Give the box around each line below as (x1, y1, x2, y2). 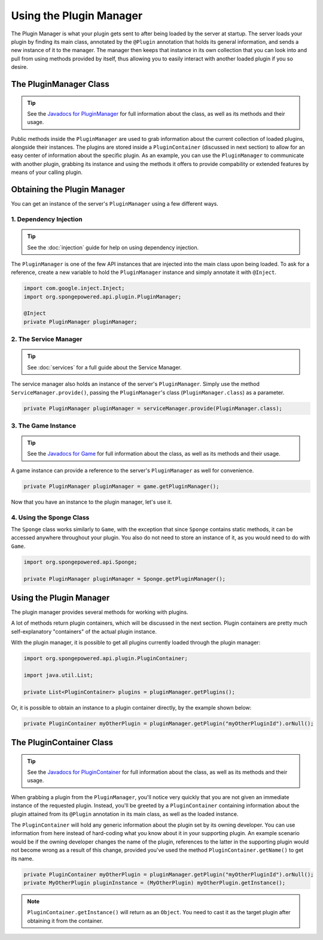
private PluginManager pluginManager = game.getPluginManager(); (23, 483, 220, 490)
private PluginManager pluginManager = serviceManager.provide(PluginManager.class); (23, 405, 282, 412)
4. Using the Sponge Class (11, 513, 90, 522)
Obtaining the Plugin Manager (11, 185, 126, 195)
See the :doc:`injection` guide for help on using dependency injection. (27, 243, 199, 251)
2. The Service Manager (11, 335, 83, 344)
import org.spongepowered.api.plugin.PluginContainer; (23, 655, 188, 662)
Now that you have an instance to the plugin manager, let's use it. (11, 498, 173, 505)
